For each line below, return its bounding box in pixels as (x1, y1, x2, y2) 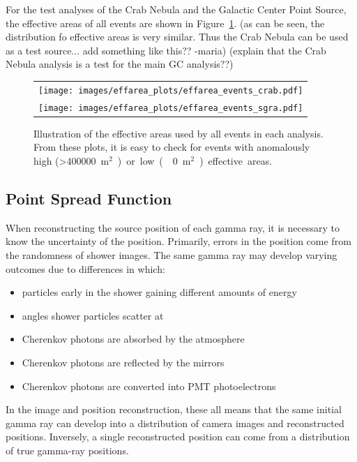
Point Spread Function (6, 187, 172, 209)
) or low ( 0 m (117, 153, 191, 167)
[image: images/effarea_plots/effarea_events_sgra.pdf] (38, 103, 303, 113)
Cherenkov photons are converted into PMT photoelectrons (22, 378, 276, 393)
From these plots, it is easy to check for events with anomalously (33, 140, 310, 154)
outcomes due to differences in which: (6, 261, 165, 276)
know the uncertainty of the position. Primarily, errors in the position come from (6, 234, 351, 248)
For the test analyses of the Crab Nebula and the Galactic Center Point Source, (6, 2, 347, 16)
